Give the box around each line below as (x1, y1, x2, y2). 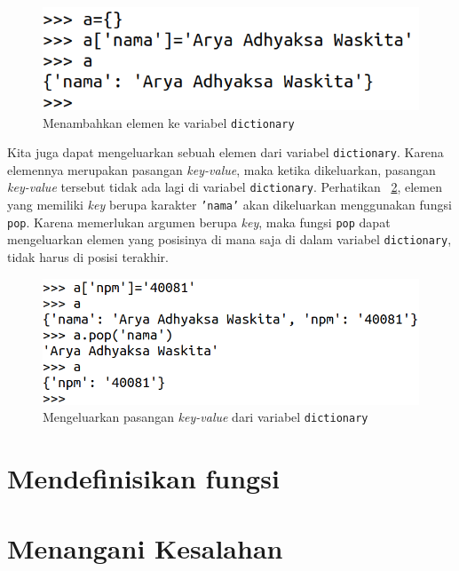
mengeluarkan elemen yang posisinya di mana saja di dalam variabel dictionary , (7, 230, 452, 249)
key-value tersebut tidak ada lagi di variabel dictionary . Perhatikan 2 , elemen (7, 178, 442, 196)
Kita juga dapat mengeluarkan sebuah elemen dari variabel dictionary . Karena (7, 143, 444, 162)
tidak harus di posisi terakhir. (7, 248, 169, 266)
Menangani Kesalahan (7, 529, 283, 566)
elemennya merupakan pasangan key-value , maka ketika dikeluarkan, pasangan (7, 160, 436, 178)
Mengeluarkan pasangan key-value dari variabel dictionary (43, 408, 368, 426)
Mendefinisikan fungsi (7, 460, 280, 496)
